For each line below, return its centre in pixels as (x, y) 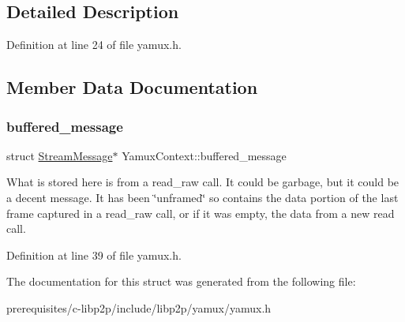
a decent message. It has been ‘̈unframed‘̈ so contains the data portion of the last (202, 197)
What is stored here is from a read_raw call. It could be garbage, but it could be (203, 182)
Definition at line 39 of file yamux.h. (94, 255)
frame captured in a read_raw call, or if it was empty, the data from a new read (201, 213)
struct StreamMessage (60, 155)
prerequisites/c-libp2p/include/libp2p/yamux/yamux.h (139, 307)
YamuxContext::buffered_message (204, 155)
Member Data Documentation (132, 87)
